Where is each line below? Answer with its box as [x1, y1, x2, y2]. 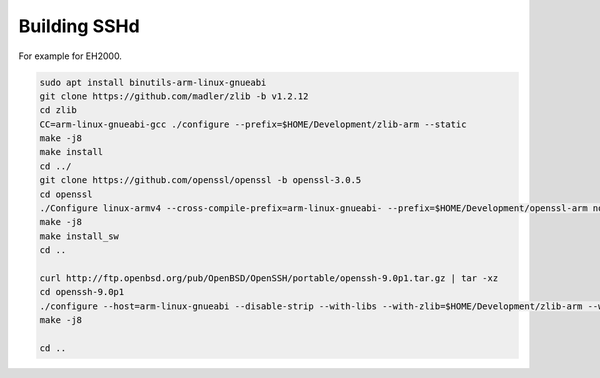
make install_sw [39, 230, 120, 242]
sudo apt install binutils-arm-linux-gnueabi [39, 76, 267, 88]
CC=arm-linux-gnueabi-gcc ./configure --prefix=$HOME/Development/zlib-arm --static [39, 118, 467, 130]
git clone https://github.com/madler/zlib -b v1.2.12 [39, 90, 309, 102]
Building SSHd [18, 15, 140, 37]
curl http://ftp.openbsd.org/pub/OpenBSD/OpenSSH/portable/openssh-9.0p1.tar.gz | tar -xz [39, 273, 499, 284]
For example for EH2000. [18, 50, 122, 62]
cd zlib [39, 105, 77, 116]
